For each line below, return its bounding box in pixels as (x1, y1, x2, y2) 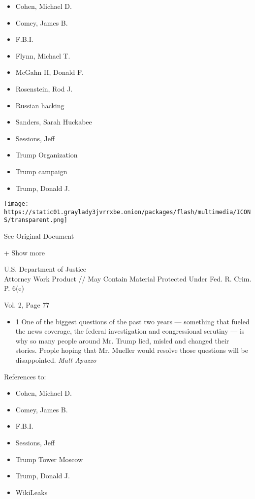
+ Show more (4, 247, 45, 257)
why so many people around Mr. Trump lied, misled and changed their (15, 335, 229, 345)
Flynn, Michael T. (15, 50, 70, 61)
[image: (4, 200, 29, 208)
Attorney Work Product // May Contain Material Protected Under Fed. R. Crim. (4, 273, 252, 283)
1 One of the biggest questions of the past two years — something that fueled (15, 316, 250, 326)
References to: (4, 371, 46, 381)
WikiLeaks (15, 487, 48, 497)
